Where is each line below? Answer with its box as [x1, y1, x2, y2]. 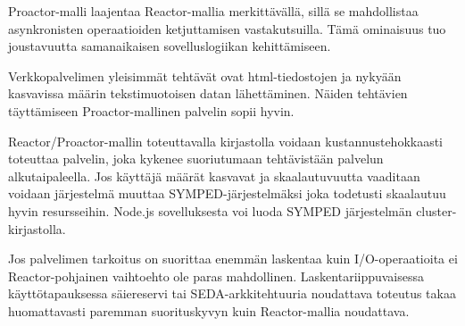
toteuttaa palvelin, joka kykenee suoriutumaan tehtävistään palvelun [8, 149, 384, 168]
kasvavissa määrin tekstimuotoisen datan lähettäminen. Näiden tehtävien [8, 84, 408, 103]
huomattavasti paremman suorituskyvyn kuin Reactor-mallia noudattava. [8, 301, 410, 320]
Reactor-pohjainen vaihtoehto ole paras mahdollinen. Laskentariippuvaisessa [8, 266, 425, 285]
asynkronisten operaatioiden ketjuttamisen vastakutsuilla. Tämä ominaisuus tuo [8, 19, 446, 38]
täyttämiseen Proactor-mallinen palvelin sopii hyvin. [8, 101, 295, 120]
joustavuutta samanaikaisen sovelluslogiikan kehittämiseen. [8, 37, 331, 55]
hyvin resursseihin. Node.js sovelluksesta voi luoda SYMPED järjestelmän [8, 201, 412, 220]
